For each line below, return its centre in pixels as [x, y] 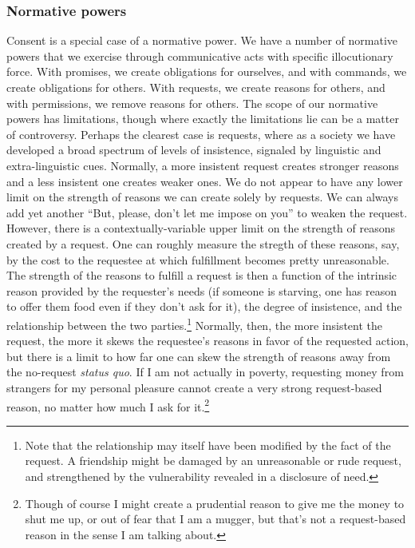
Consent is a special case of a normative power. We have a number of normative [202, 40]
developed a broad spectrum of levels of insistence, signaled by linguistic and [194, 150]
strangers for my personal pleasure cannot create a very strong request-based [194, 387]
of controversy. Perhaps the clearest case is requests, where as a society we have [201, 134]
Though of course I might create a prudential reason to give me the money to [215, 503]
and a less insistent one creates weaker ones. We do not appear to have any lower [205, 181]
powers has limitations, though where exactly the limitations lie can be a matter [203, 119]
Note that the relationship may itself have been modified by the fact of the [208, 445]
